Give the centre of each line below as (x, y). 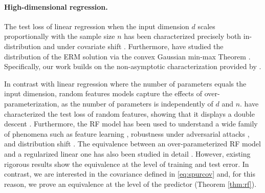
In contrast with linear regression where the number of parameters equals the (125, 83)
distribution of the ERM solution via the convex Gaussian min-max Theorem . (127, 56)
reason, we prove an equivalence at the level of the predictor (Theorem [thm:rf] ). (130, 184)
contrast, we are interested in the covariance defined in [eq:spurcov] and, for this (130, 174)
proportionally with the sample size (60, 36)
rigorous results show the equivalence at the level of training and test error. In (127, 164)
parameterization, (32, 103)
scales (206, 26)
